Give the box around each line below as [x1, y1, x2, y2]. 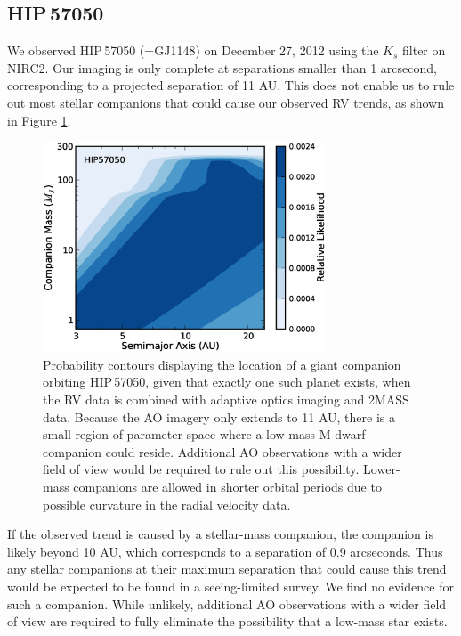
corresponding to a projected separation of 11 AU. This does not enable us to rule [7, 76, 455, 94]
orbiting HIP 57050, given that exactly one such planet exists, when [43, 372, 411, 391]
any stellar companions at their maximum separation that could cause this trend [7, 559, 447, 578]
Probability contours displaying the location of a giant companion [43, 355, 401, 373]
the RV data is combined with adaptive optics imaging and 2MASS [43, 389, 409, 408]
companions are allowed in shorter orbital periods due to [73, 477, 382, 495]
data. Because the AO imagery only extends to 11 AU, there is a [43, 407, 395, 426]
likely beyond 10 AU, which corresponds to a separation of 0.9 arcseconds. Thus [7, 542, 443, 560]
